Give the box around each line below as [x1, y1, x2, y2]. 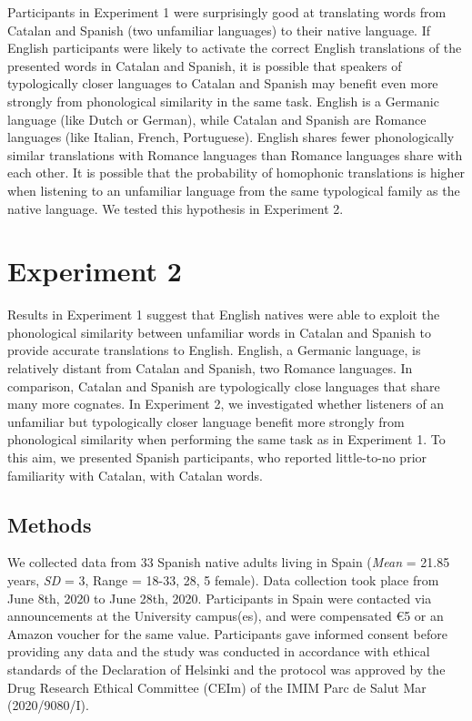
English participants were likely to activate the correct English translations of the [7, 38, 462, 57]
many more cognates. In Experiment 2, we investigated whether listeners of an [7, 394, 445, 413]
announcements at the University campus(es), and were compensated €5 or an [7, 606, 444, 625]
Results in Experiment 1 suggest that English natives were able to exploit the [7, 305, 440, 324]
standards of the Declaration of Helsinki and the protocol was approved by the [7, 659, 446, 678]
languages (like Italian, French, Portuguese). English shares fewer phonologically [7, 127, 455, 147]
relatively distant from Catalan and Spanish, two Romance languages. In [7, 359, 413, 378]
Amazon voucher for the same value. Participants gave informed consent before [7, 624, 447, 643]
